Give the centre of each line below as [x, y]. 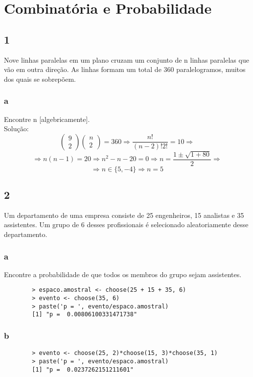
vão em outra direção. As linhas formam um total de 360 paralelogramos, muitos [125, 69]
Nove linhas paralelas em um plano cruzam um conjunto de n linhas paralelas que [126, 59]
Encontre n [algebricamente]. [47, 119]
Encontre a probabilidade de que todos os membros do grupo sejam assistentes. [123, 274]
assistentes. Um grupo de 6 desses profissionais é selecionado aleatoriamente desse [126, 224]
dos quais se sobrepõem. [40, 79]
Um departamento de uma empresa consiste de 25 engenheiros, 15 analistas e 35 [124, 215]
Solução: [16, 129]
